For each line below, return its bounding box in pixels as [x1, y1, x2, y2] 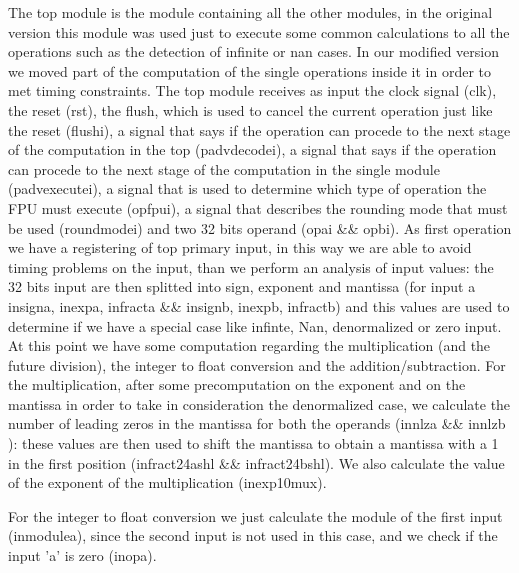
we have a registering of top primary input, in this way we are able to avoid [8, 237, 472, 258]
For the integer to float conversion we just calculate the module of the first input [8, 505, 503, 526]
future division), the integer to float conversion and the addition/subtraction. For [8, 354, 506, 375]
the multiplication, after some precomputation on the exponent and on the [8, 374, 466, 395]
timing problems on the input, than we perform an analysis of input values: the [8, 256, 494, 277]
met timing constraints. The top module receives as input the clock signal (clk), [8, 80, 497, 101]
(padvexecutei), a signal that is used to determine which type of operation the [8, 178, 487, 199]
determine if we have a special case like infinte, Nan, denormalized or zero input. [8, 315, 502, 336]
